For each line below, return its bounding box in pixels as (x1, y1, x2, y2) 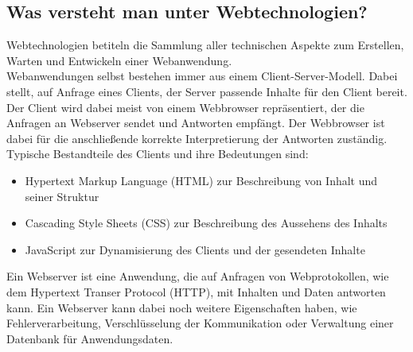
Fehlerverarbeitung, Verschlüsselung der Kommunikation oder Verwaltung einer (6, 315, 394, 331)
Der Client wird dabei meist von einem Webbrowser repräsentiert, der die (6, 99, 364, 115)
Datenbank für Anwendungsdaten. (6, 330, 173, 346)
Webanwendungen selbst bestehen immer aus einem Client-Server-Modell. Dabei (6, 68, 398, 84)
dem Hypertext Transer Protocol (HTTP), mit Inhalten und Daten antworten (6, 283, 386, 300)
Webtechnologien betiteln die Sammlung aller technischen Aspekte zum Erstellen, (6, 37, 404, 53)
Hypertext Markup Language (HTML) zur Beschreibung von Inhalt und (25, 172, 378, 188)
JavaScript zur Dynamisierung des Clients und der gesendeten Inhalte (25, 241, 365, 257)
